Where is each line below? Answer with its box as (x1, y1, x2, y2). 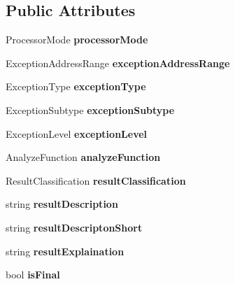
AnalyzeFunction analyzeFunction (6, 150, 161, 164)
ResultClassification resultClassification (6, 173, 186, 187)
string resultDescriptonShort (6, 220, 143, 234)
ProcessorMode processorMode (6, 32, 148, 47)
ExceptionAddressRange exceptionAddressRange (6, 55, 230, 70)
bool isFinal (6, 267, 60, 282)
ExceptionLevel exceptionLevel (6, 126, 148, 141)
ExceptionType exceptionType (6, 79, 146, 94)
